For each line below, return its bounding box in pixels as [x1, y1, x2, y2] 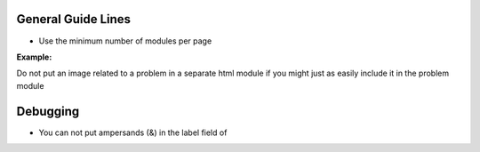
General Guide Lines [16, 12, 132, 27]
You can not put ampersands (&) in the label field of [38, 127, 228, 138]
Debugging [16, 103, 80, 119]
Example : [16, 52, 52, 62]
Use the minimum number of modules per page [38, 36, 212, 46]
